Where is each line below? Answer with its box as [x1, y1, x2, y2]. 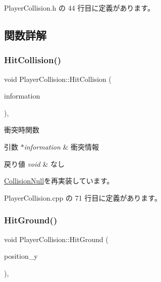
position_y [4, 251, 38, 261]
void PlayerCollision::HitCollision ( [4, 73, 112, 84]
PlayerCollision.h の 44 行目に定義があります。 [4, 3, 154, 13]
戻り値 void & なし [4, 158, 65, 169]
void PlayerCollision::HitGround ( [4, 233, 109, 244]
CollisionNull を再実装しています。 [4, 175, 114, 186]
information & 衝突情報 [24, 141, 99, 152]
